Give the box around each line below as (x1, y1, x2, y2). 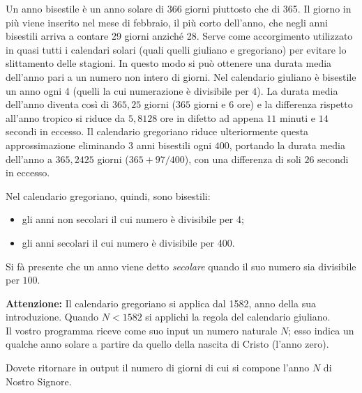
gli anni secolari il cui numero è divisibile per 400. (22, 235, 235, 249)
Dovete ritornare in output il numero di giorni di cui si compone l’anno (6, 360, 310, 375)
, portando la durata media (229, 137, 345, 152)
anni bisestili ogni (136, 137, 212, 152)
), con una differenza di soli (184, 151, 301, 166)
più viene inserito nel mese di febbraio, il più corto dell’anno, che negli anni (6, 15, 328, 29)
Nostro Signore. (6, 373, 72, 388)
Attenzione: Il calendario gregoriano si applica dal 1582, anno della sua (6, 295, 316, 310)
